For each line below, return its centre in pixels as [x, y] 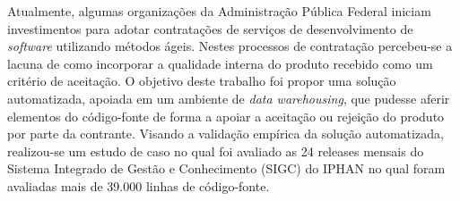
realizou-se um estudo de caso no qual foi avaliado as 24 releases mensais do [216, 151]
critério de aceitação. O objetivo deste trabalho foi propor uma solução [202, 81]
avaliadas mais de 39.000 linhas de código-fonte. [139, 185]
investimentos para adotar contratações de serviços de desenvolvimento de [210, 28]
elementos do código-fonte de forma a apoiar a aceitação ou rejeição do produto [226, 116]
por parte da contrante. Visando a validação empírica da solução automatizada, [226, 134]
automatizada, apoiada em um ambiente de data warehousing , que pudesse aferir [229, 98]
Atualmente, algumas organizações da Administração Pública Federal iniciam [219, 11]
